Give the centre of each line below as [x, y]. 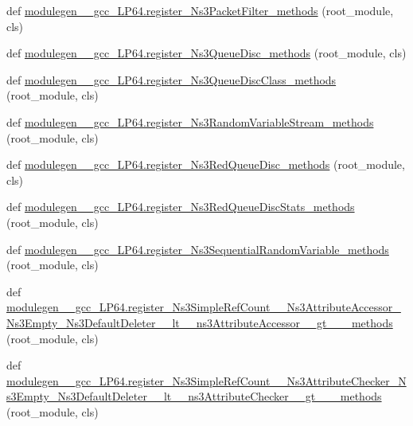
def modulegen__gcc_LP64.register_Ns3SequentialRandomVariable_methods [198, 249]
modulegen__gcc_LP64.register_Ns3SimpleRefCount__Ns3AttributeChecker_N [206, 380]
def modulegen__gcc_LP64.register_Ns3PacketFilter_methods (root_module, [200, 10]
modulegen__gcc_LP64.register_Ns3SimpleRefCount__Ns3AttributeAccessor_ [204, 307]
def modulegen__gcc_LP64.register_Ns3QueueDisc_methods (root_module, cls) [206, 53]
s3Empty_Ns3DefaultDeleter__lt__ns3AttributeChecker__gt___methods [194, 396]
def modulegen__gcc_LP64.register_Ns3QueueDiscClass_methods [171, 79]
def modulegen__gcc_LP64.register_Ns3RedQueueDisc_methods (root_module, [206, 164]
